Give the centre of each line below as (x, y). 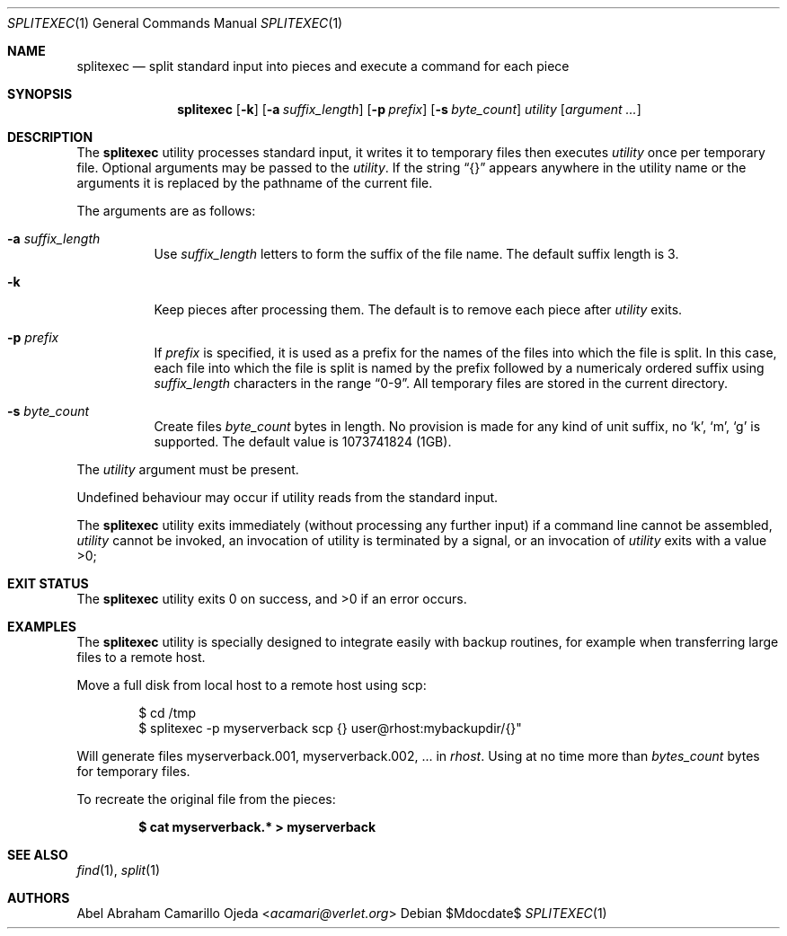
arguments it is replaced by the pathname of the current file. (255, 183)
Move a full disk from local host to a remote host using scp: (252, 685)
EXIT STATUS (48, 583)
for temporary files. (133, 771)
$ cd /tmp (168, 713)
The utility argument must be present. (188, 469)
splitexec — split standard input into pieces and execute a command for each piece (323, 66)
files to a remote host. (141, 657)
